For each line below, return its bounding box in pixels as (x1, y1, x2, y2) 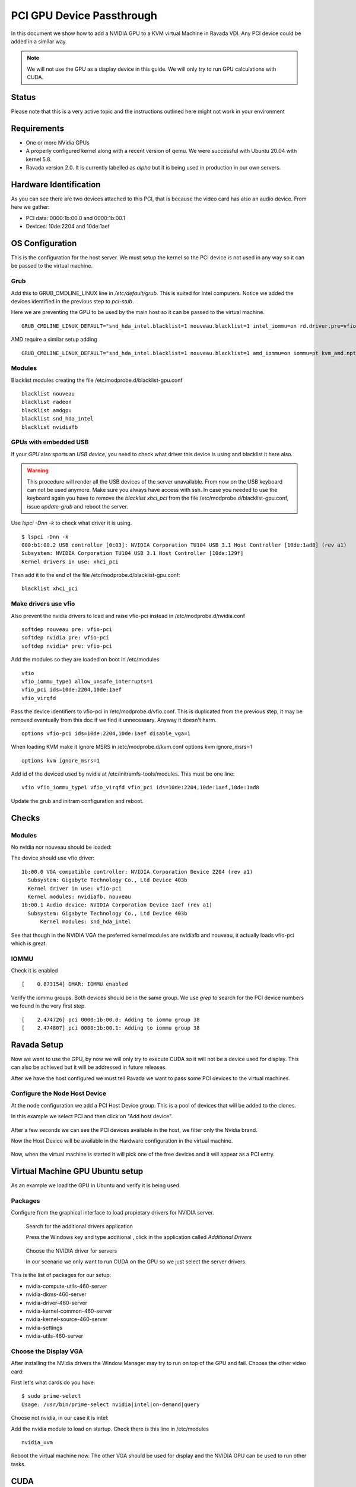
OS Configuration (11, 238, 77, 248)
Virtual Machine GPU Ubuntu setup (11, 1166, 144, 1177)
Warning (27, 467, 49, 474)
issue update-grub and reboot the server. (27, 503, 129, 510)
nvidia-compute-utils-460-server (26, 1282, 107, 1290)
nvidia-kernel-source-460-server (26, 1316, 108, 1323)
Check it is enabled (11, 967, 58, 974)
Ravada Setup (11, 1040, 63, 1050)
